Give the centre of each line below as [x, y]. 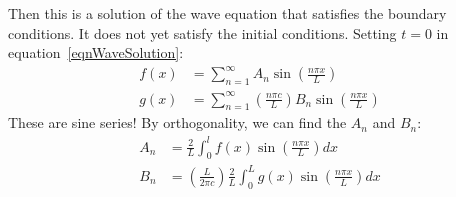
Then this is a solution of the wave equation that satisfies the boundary [227, 13]
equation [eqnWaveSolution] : [96, 52]
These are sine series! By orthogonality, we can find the [177, 122]
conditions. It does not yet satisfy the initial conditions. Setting [202, 32]
